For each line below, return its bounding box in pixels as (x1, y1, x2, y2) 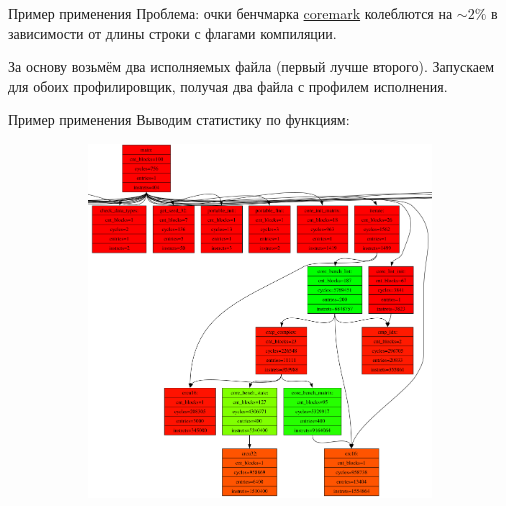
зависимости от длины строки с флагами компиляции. (8, 22, 337, 43)
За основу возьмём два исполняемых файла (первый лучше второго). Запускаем (8, 56, 495, 77)
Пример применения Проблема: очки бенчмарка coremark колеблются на (8, 3, 453, 23)
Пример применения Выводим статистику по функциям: (8, 109, 350, 130)
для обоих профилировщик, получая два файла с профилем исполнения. (8, 75, 448, 96)
